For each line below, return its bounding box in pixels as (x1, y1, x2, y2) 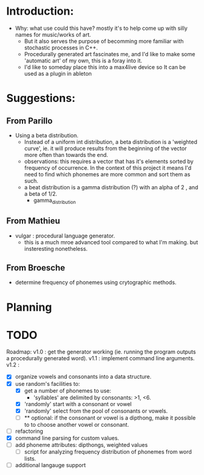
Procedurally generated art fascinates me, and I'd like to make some (24, 50, 195, 57)
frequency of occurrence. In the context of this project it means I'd (24, 164, 192, 172)
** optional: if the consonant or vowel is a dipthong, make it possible (24, 414, 196, 421)
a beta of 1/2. (24, 190, 58, 197)
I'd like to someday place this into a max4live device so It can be (24, 63, 186, 71)
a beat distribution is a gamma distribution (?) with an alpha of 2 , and (24, 183, 199, 190)
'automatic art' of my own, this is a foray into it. (24, 57, 142, 64)
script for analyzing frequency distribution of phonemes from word (24, 448, 192, 455)
